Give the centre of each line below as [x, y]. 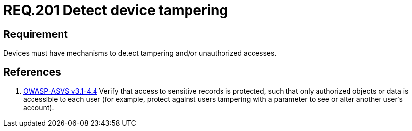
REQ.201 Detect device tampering [116, 10]
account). [39, 108]
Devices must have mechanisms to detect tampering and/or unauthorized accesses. [140, 53]
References [32, 72]
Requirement [36, 34]
